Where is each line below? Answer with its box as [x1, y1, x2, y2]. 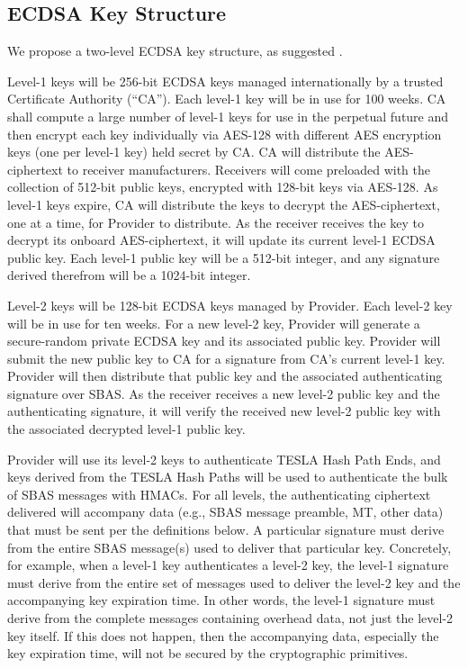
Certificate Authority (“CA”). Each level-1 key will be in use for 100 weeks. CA [7, 89, 446, 108]
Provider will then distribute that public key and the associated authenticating [7, 366, 443, 385]
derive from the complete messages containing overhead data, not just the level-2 [7, 609, 454, 627]
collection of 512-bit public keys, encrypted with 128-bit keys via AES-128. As [7, 177, 438, 196]
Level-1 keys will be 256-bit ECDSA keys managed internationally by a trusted [7, 71, 444, 90]
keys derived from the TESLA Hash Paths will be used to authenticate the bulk [7, 467, 448, 486]
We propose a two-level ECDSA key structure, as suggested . [7, 41, 343, 60]
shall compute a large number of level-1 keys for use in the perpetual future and [7, 106, 449, 125]
